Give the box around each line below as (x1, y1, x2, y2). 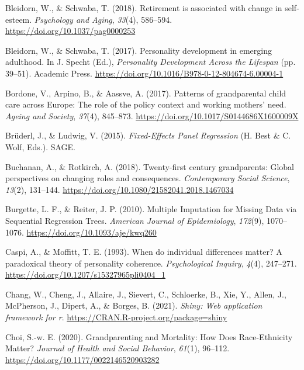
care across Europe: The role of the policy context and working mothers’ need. (5, 98, 286, 110)
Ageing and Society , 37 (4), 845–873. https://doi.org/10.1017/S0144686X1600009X (5, 109, 299, 122)
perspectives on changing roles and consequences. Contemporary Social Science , (5, 172, 290, 184)
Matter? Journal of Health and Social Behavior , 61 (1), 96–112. (5, 342, 230, 354)
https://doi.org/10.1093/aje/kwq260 (26, 226, 157, 238)
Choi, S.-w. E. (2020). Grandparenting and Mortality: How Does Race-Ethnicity (5, 330, 293, 343)
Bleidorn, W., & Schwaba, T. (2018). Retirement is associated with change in (5, 2, 282, 13)
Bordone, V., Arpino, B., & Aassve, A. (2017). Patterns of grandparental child (5, 87, 286, 99)
